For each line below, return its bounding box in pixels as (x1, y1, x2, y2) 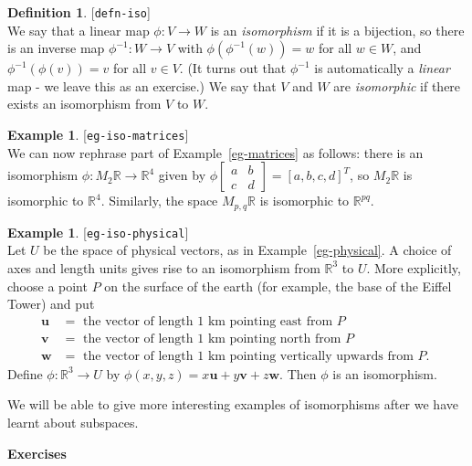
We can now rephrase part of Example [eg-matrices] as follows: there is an (7, 143, 424, 162)
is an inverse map (7, 38, 105, 58)
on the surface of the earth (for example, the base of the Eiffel (104, 276, 452, 295)
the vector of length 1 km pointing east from (83, 314, 333, 328)
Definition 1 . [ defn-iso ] (7, 3, 151, 21)
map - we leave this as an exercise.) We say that (7, 76, 277, 95)
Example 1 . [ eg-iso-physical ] (7, 222, 189, 241)
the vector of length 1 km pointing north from (83, 332, 341, 345)
